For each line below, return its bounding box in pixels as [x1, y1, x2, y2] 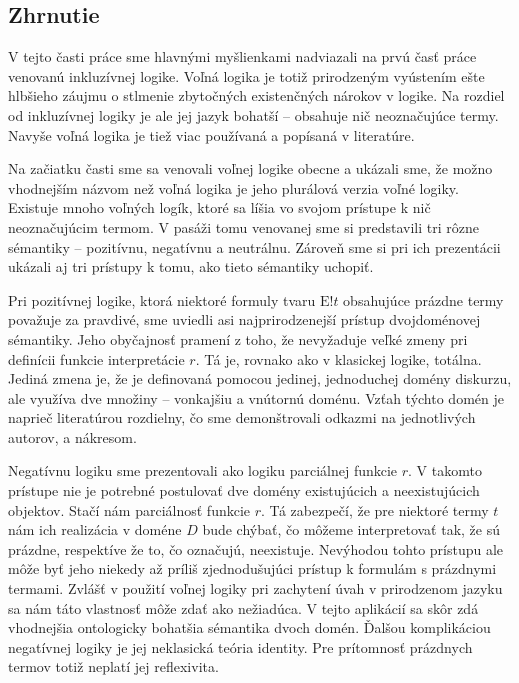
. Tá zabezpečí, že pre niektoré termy [261, 499, 489, 520]
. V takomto [408, 460, 482, 481]
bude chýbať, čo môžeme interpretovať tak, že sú [202, 519, 500, 540]
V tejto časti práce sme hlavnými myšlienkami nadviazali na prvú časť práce [8, 46, 477, 67]
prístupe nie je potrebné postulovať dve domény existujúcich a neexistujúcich [8, 480, 480, 501]
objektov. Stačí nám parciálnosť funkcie [8, 499, 251, 520]
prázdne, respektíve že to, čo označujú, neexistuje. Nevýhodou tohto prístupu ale [8, 538, 504, 559]
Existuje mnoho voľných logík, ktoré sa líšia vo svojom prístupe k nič [8, 197, 431, 218]
